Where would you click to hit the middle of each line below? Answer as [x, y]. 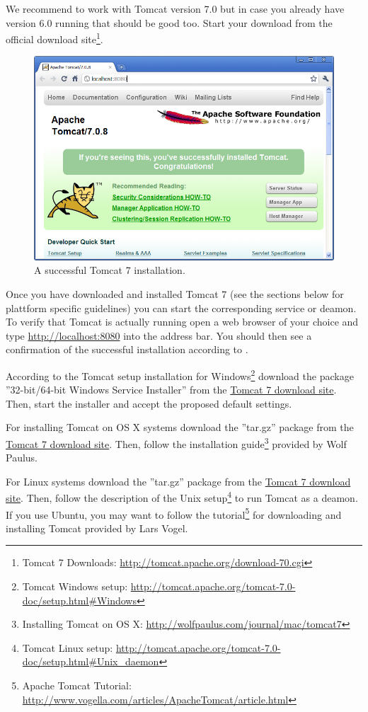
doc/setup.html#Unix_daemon [91, 661]
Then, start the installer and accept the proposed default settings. [149, 403]
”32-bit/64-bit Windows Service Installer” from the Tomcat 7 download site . [171, 390]
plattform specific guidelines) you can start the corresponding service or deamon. [181, 308]
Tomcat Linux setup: [68, 647]
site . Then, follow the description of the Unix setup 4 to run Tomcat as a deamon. [182, 497]
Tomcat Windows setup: [75, 586]
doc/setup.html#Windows [79, 600]
